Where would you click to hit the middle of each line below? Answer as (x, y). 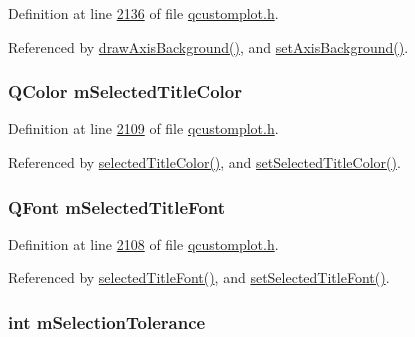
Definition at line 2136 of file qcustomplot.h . (143, 13)
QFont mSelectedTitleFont (117, 206)
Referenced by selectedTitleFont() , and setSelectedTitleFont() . (199, 277)
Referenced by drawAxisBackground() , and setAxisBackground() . (208, 46)
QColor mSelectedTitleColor (125, 91)
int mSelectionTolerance (107, 321)
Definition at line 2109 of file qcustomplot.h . (143, 128)
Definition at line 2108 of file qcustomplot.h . (143, 243)
